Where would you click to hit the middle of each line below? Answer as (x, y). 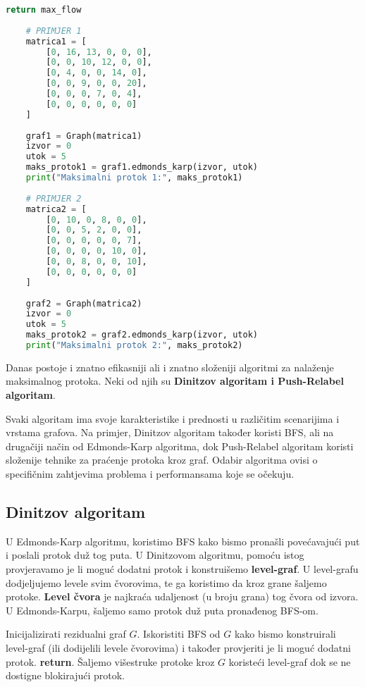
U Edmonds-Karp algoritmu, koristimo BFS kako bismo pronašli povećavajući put (183, 541)
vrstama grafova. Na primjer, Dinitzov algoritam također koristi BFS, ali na (170, 432)
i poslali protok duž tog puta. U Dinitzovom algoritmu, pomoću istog (155, 555)
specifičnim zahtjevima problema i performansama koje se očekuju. (150, 474)
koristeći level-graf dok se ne (290, 661)
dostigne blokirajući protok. (65, 675)
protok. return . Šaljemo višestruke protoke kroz (110, 661)
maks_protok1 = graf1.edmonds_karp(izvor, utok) (142, 167)
